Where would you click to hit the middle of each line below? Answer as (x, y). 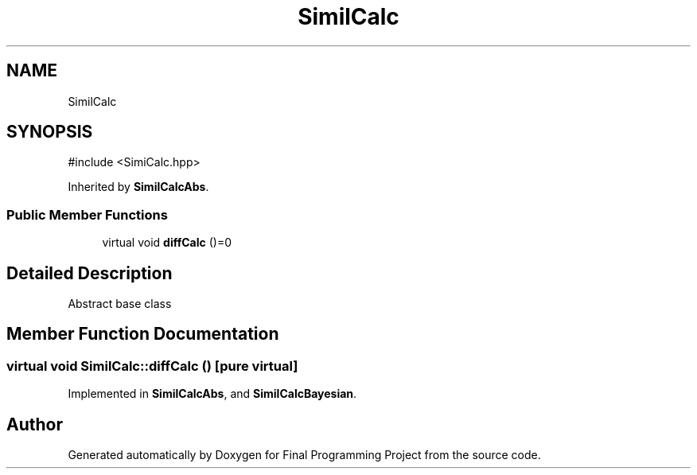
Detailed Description (90, 273)
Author (35, 424)
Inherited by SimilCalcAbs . (138, 187)
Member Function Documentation (143, 334)
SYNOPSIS (50, 132)
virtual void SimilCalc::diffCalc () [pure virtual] (152, 366)
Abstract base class (120, 304)
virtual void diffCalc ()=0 (167, 243)
